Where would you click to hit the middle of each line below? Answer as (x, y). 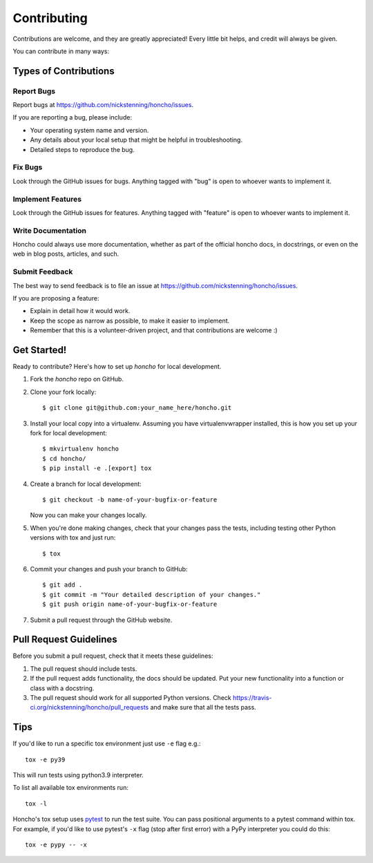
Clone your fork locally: (63, 392)
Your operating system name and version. (89, 130)
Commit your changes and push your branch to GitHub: (109, 569)
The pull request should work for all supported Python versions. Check (131, 697)
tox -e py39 (45, 759)
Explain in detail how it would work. (80, 311)
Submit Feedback (43, 272)
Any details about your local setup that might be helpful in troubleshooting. (136, 140)
